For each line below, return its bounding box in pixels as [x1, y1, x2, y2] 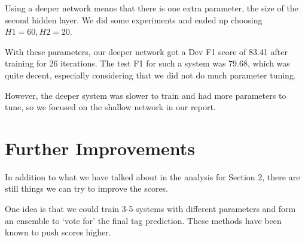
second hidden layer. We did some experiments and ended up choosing [5, 13, 263, 26]
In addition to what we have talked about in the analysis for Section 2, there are [5, 170, 300, 183]
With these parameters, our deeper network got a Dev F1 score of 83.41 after [5, 45, 288, 58]
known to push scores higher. [5, 226, 111, 238]
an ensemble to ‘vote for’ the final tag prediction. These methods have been [5, 214, 282, 226]
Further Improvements [5, 135, 195, 160]
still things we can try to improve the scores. [5, 182, 168, 195]
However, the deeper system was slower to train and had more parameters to [5, 89, 286, 101]
